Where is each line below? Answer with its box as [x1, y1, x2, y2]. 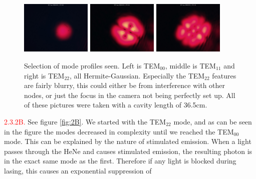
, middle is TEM [165, 60, 216, 70]
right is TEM [24, 70, 65, 80]
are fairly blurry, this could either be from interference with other [24, 80, 225, 90]
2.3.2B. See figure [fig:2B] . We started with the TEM [4, 116, 166, 126]
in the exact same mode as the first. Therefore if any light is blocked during [4, 155, 236, 166]
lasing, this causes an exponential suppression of [4, 165, 152, 175]
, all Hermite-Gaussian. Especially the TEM [70, 70, 205, 80]
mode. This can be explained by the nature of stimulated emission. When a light [4, 136, 251, 146]
